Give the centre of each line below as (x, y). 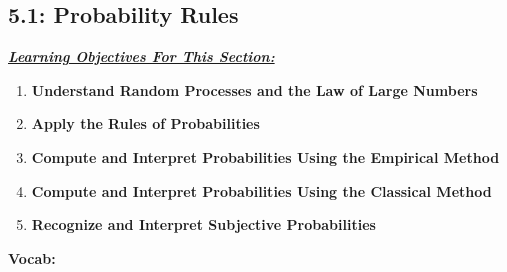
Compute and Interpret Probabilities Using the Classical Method (261, 190)
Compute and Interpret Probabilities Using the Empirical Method (265, 156)
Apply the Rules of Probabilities (145, 123)
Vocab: (32, 257)
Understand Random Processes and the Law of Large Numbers (254, 89)
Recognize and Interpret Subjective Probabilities (203, 224)
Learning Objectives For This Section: (141, 56)
